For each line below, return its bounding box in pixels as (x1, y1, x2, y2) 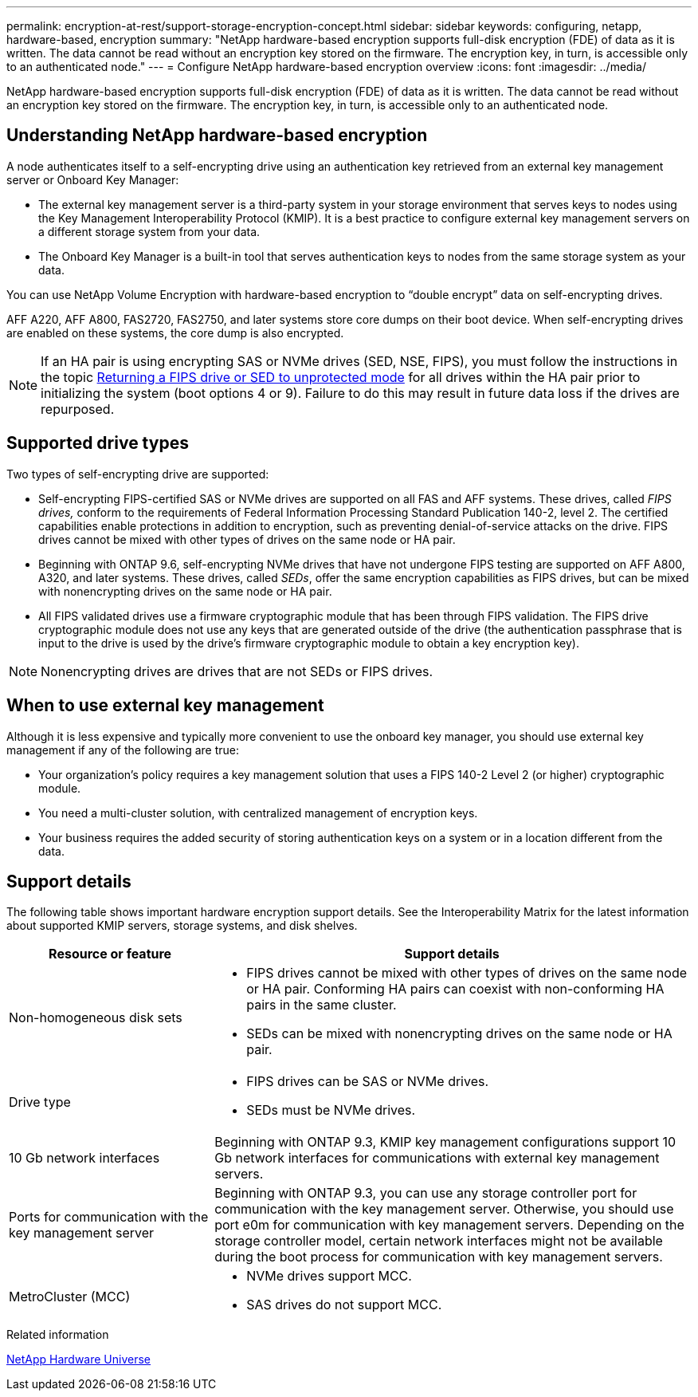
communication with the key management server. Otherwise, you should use (214, 1201, 674, 1218)
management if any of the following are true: (6, 742, 239, 757)
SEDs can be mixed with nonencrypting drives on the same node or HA (246, 1025, 673, 1042)
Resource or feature (49, 946, 172, 962)
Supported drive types (6, 433, 189, 454)
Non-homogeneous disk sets (9, 1009, 182, 1026)
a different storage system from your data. (38, 224, 261, 238)
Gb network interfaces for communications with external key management (214, 1150, 660, 1167)
